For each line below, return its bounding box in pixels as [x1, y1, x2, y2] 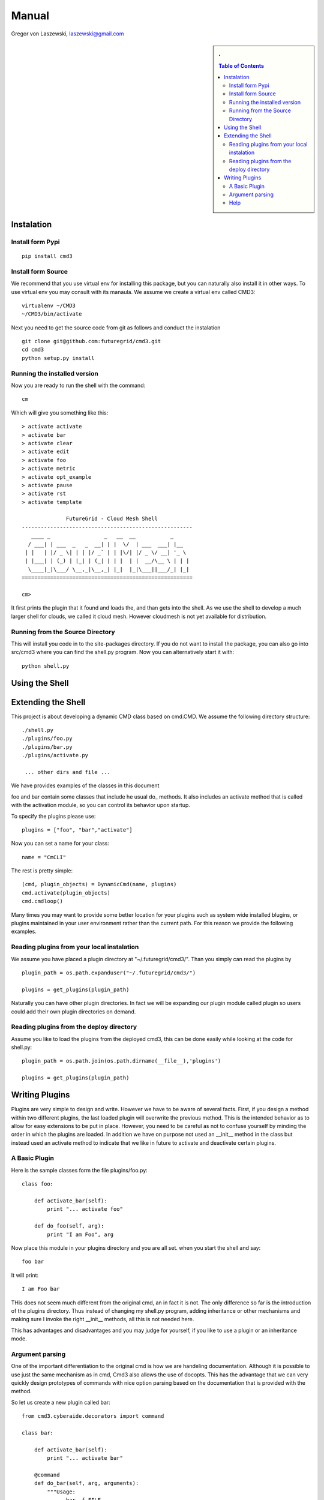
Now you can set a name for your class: [11, 840, 109, 847]
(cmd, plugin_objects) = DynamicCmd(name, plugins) [22, 881, 177, 888]
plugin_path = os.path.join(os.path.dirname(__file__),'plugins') [22, 1058, 221, 1064]
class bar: [22, 1429, 54, 1436]
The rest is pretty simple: [11, 867, 73, 874]
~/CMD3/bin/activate [22, 311, 82, 317]
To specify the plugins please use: [11, 812, 96, 820]
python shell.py [22, 662, 70, 669]
